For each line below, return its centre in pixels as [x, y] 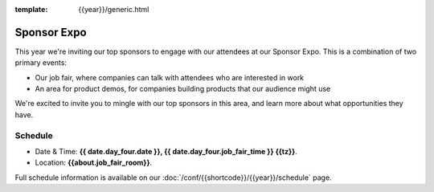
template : [31, 9]
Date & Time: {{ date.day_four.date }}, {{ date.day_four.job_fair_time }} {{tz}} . [166, 151]
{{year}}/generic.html [114, 9]
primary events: [41, 63]
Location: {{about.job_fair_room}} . [94, 163]
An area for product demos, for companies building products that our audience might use [183, 89]
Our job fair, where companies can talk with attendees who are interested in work [170, 77]
